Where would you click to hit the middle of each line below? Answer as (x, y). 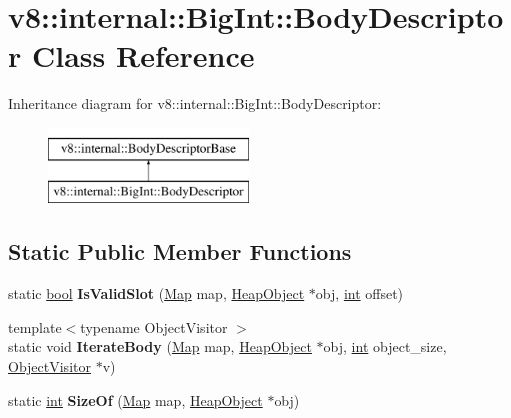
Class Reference (143, 55)
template (35, 326)
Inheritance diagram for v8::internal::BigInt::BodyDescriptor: (195, 103)
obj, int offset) (359, 293)
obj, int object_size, (385, 346)
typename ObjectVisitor (154, 326)
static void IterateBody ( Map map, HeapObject (160, 346)
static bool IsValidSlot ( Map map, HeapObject (156, 293)
